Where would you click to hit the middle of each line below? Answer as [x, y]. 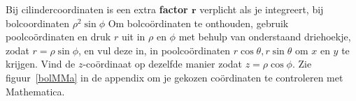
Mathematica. [35, 91]
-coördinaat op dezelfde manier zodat [163, 64]
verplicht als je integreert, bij [262, 9]
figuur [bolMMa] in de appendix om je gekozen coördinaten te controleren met [175, 77]
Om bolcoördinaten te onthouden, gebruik [198, 23]
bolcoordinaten [38, 23]
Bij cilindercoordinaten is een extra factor [97, 9]
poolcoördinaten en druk [58, 37]
